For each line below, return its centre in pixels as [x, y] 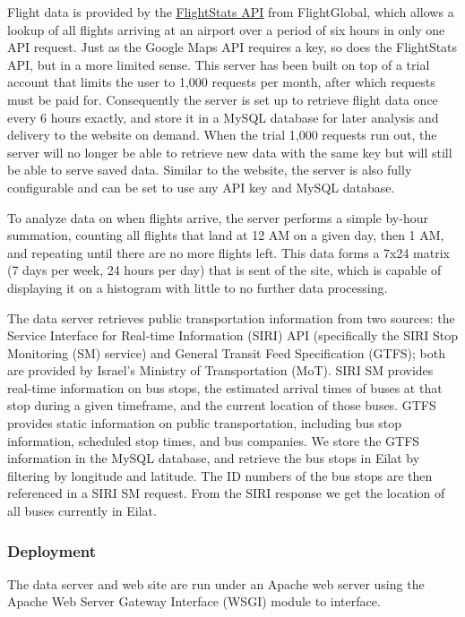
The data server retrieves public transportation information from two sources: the [231, 317]
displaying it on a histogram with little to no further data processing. [198, 287]
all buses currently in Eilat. [82, 511]
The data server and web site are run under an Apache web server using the [216, 583]
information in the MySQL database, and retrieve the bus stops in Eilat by [214, 458]
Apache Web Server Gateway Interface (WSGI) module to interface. [194, 601]
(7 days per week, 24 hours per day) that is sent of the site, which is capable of [224, 270]
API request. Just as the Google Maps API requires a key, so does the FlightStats [232, 47]
